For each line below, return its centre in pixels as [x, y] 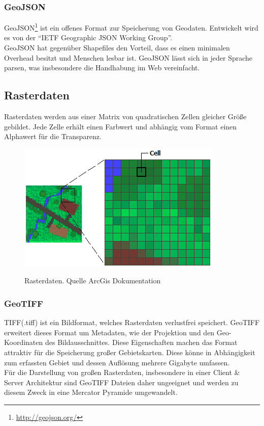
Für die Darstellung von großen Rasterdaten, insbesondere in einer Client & [122, 372]
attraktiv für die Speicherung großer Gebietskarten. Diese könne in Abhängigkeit [130, 352]
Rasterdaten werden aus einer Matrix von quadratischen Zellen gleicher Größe [125, 116]
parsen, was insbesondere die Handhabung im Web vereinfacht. [102, 68]
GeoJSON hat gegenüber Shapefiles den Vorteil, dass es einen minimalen [117, 48]
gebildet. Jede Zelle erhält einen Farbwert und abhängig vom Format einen [121, 126]
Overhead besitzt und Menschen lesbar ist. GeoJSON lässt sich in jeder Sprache [128, 57]
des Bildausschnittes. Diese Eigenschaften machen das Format [141, 342]
